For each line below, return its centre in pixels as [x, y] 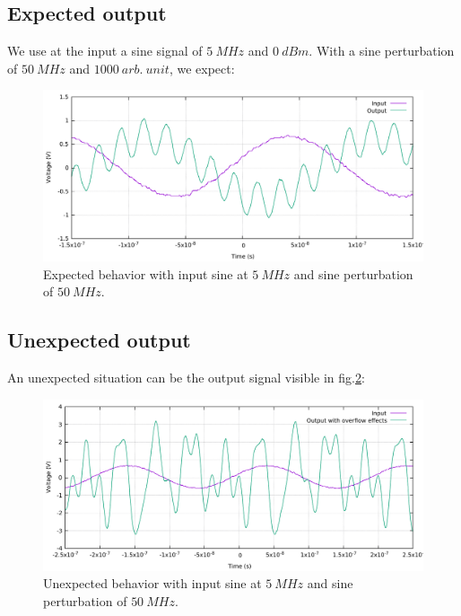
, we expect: [202, 68]
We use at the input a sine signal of [105, 51]
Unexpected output [99, 340]
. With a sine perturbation [382, 51]
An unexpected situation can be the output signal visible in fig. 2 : [186, 378]
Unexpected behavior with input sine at [152, 583]
